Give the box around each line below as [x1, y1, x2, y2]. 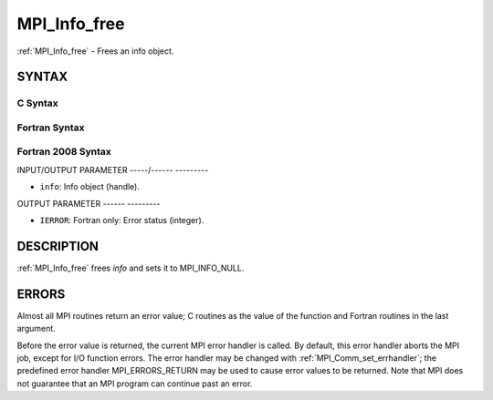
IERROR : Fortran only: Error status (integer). [39, 215, 205, 225]
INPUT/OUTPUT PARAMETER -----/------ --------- [16, 164, 209, 175]
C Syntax [16, 97, 58, 109]
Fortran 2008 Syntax [16, 146, 111, 159]
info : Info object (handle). [39, 181, 141, 192]
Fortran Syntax [16, 121, 85, 134]
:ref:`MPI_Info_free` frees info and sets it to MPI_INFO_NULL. [16, 262, 245, 273]
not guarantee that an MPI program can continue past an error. [16, 378, 253, 389]
